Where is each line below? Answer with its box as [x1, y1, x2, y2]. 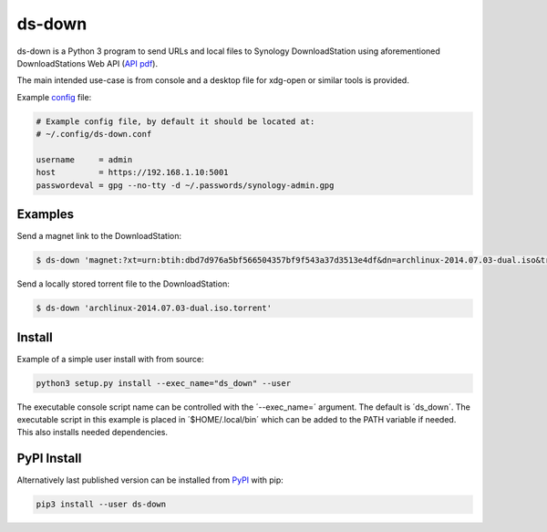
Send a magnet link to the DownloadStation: [16, 231, 182, 242]
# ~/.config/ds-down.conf [36, 129, 152, 140]
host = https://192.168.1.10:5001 [36, 167, 229, 178]
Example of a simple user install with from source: [16, 353, 204, 364]
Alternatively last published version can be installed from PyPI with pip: [16, 475, 284, 485]
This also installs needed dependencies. [16, 427, 169, 438]
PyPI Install [16, 451, 82, 466]
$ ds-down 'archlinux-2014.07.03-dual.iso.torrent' [36, 303, 273, 314]
